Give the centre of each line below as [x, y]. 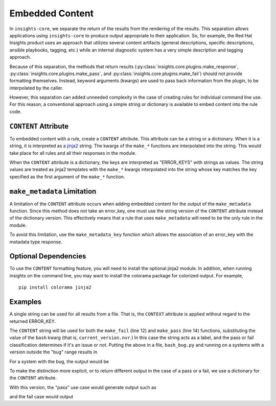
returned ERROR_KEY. [33, 321]
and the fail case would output [41, 397]
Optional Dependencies [48, 256]
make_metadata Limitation [53, 191]
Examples [26, 302]
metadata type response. [36, 242]
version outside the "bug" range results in [53, 352]
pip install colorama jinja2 [55, 288]
